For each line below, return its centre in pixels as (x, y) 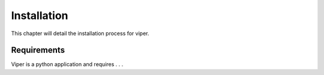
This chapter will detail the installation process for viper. (80, 33)
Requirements (38, 50)
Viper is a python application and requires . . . (67, 64)
